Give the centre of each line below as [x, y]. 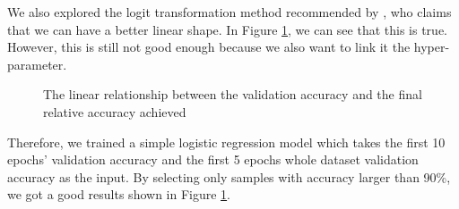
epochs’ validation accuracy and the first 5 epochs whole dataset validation [213, 159]
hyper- [432, 47]
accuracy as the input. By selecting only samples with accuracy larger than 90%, [229, 176]
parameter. [37, 64]
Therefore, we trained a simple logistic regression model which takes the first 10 [226, 142]
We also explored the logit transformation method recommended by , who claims [229, 12]
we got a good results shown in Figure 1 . [119, 194]
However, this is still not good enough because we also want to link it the [209, 47]
